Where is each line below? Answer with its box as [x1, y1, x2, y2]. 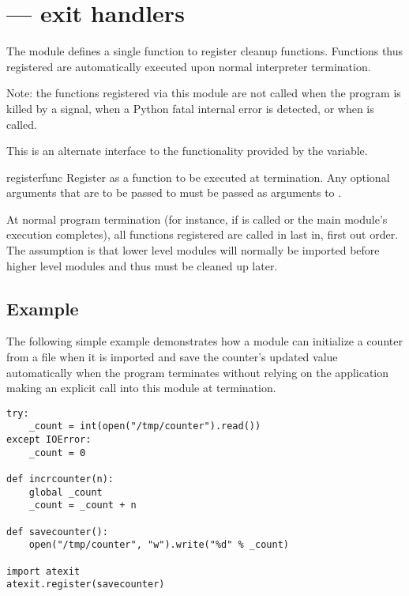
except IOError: [6, 434, 92, 446]
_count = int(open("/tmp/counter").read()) [28, 421, 261, 432]
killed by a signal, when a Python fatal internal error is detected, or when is [6, 100, 374, 116]
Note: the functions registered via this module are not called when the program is [6, 85, 401, 101]
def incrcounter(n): [6, 473, 114, 485]
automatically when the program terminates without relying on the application [6, 364, 389, 380]
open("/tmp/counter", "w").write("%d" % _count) [28, 539, 289, 551]
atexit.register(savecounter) [6, 579, 165, 590]
